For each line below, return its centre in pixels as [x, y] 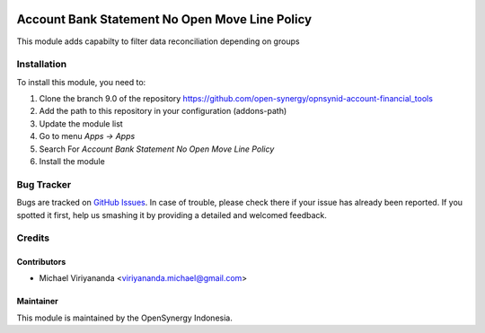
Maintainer [37, 302]
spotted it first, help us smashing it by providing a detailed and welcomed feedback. [172, 215]
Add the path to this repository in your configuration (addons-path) [163, 111]
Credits [33, 238]
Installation [42, 65]
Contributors [41, 262]
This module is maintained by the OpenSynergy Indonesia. [124, 318]
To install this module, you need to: [81, 82]
